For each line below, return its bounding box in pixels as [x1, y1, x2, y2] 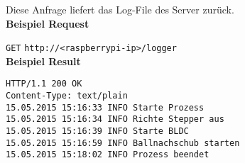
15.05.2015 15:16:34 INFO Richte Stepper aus [6, 114, 224, 125]
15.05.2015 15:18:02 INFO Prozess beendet [6, 150, 209, 160]
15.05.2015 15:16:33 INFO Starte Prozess [6, 102, 205, 113]
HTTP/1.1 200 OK [6, 79, 82, 89]
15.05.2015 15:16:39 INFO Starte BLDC [6, 126, 189, 137]
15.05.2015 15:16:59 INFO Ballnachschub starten [6, 137, 240, 148]
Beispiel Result [6, 53, 81, 68]
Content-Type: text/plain [6, 91, 128, 101]
